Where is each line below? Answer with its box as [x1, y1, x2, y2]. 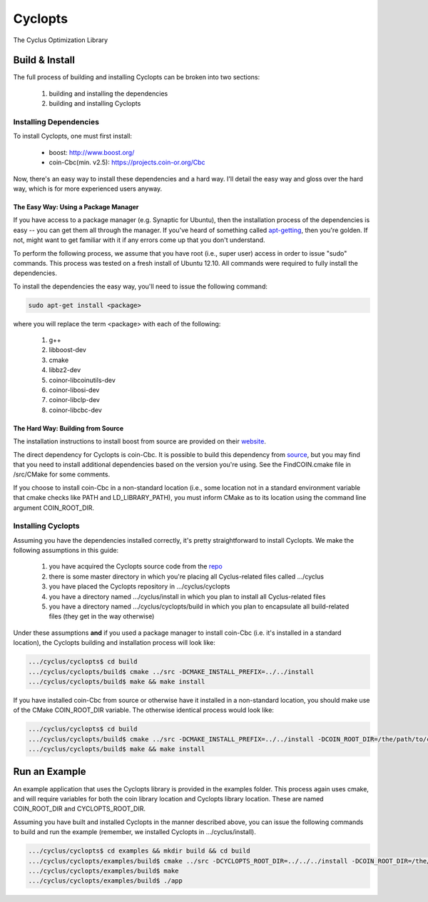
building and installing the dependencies [49, 89, 168, 98]
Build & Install [13, 54, 75, 66]
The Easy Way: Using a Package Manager [13, 202, 139, 211]
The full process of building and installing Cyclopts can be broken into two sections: [13, 73, 260, 81]
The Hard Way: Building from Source [13, 424, 124, 432]
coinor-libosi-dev [49, 386, 100, 394]
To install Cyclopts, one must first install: [13, 132, 132, 141]
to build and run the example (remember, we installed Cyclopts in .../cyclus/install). [13, 828, 256, 836]
